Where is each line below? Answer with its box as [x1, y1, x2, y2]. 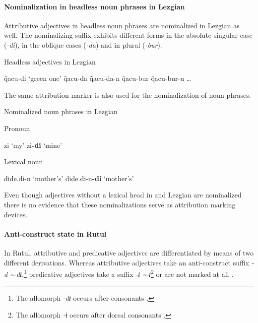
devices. [4, 209, 28, 219]
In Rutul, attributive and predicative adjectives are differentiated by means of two [4, 247, 254, 258]
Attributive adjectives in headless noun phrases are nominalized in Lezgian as [4, 20, 240, 30]
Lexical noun [4, 156, 43, 167]
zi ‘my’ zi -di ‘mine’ [4, 139, 62, 150]
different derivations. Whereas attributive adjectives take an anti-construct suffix [4, 257, 250, 267]
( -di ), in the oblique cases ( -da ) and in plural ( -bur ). [4, 39, 162, 50]
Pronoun [4, 123, 30, 133]
